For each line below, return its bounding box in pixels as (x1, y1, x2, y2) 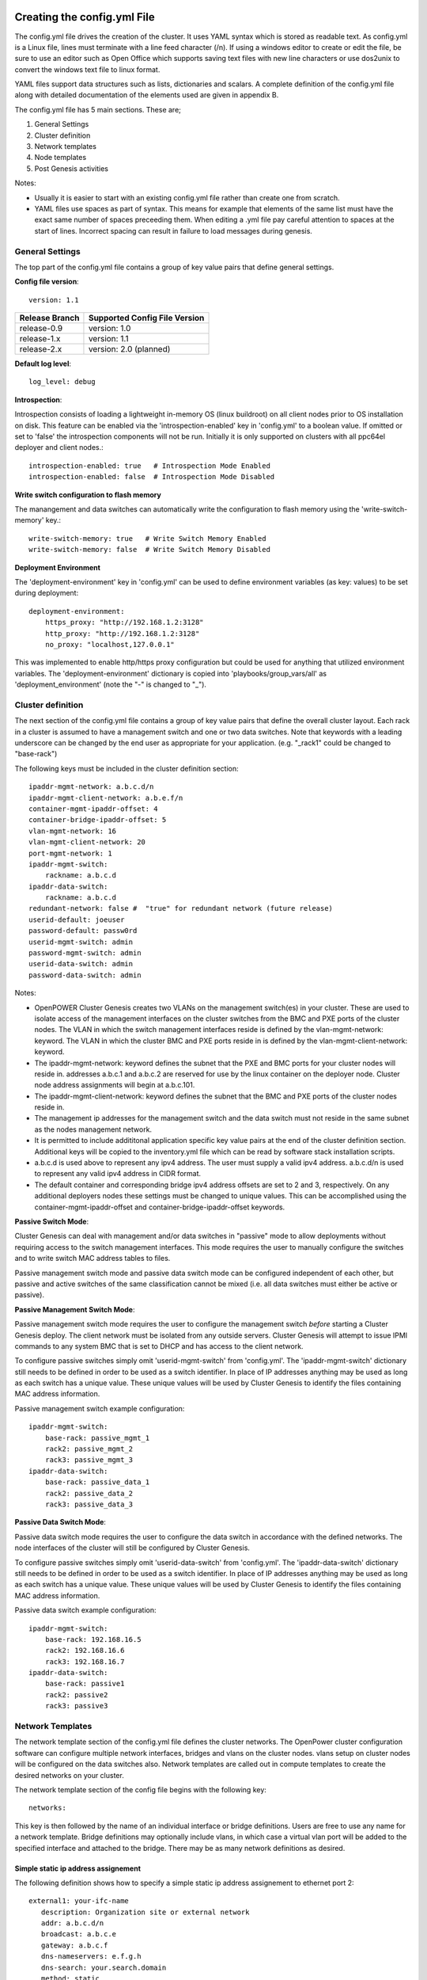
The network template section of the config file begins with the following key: (14, 1784, 266, 1794)
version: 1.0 (88, 323, 131, 334)
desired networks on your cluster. (14, 1770, 124, 1780)
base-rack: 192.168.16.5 (44, 1635, 142, 1643)
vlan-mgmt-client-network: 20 (28, 838, 146, 847)
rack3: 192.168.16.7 (44, 1657, 125, 1666)
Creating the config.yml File (14, 10, 155, 24)
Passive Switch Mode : (14, 1217, 89, 1226)
